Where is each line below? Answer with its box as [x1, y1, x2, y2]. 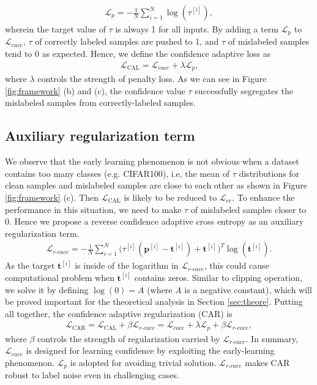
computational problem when [5, 271, 114, 283]
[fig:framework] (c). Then [5, 190, 99, 203]
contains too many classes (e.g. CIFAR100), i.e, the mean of [5, 166, 229, 179]
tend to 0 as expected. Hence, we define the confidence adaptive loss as [5, 47, 271, 60]
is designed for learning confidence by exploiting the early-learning [26, 344, 275, 357]
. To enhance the [232, 190, 295, 203]
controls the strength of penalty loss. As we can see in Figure [37, 72, 267, 85]
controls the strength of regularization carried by [37, 332, 220, 345]
